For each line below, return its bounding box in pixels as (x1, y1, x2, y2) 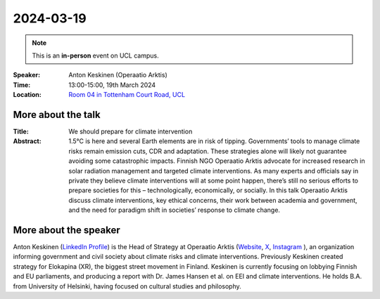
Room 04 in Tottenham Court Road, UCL (68, 91, 186, 99)
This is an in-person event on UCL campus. (32, 51, 159, 60)
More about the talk (13, 109, 101, 121)
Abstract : (13, 137, 42, 145)
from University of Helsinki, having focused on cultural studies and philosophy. (13, 281, 242, 291)
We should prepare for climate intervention (68, 127, 193, 136)
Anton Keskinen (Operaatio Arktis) (68, 71, 168, 79)
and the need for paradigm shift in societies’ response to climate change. (68, 206, 281, 214)
